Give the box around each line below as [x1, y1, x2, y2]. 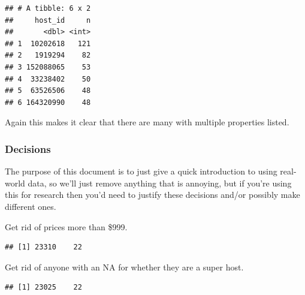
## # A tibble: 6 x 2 [5, 4, 91, 13]
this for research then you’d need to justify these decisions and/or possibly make [5, 188, 300, 201]
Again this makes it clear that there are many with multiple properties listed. [5, 116, 289, 128]
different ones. [5, 200, 56, 212]
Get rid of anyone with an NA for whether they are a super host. [5, 260, 244, 273]
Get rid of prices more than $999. [5, 220, 128, 233]
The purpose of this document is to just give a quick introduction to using [5, 165, 277, 177]
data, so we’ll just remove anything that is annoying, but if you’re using [28, 176, 292, 189]
